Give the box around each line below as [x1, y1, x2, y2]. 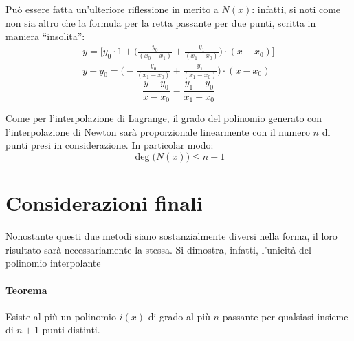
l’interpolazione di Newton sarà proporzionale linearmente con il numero [5, 124, 310, 138]
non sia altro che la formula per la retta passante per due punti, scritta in [5, 15, 316, 30]
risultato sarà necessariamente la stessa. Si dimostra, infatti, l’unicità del [5, 242, 311, 256]
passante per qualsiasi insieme [222, 309, 349, 323]
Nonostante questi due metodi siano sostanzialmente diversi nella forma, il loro [5, 229, 338, 243]
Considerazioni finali [5, 189, 203, 217]
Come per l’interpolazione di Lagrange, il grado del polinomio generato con [5, 111, 322, 125]
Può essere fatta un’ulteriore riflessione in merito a [5, 2, 219, 16]
